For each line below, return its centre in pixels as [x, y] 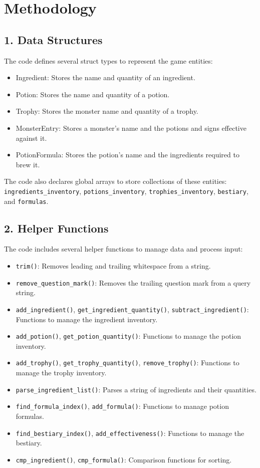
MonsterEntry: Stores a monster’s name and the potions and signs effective [131, 128]
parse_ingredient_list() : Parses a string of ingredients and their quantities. [136, 389]
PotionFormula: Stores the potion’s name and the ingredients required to [127, 155]
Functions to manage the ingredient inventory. [87, 319]
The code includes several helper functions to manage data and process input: [123, 249]
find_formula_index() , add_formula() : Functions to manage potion [122, 406]
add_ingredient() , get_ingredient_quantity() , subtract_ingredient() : [132, 309]
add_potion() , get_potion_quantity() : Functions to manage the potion [128, 336]
